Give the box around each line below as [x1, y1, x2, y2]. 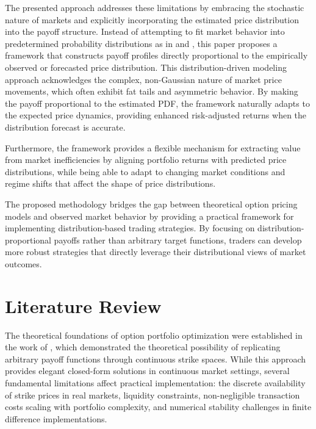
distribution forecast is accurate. [5, 120, 126, 133]
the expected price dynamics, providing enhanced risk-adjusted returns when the [5, 109, 307, 121]
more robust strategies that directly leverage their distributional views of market [5, 245, 306, 258]
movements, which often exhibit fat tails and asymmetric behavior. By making [5, 85, 298, 98]
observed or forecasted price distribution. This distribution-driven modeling [5, 60, 287, 73]
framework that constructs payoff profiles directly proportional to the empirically [5, 49, 308, 62]
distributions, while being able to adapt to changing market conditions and [5, 165, 285, 178]
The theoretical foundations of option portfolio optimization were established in [5, 328, 303, 341]
